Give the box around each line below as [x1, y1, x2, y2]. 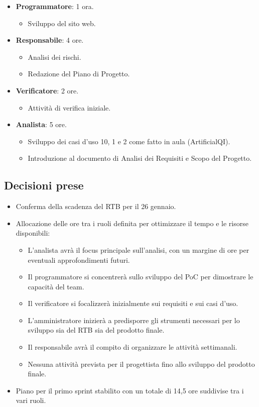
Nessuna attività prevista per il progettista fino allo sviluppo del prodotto [28, 358, 255, 369]
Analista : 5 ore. [16, 119, 67, 130]
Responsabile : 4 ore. [16, 35, 84, 45]
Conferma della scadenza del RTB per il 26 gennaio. [16, 201, 176, 212]
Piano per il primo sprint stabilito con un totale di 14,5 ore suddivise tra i [16, 385, 244, 395]
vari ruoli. [16, 395, 46, 405]
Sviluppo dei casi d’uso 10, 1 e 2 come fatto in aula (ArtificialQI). [28, 136, 230, 146]
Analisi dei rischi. [28, 51, 81, 62]
